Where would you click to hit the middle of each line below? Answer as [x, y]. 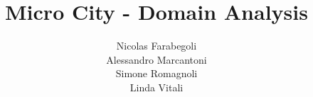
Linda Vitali [156, 87]
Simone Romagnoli [156, 73]
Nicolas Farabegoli [156, 46]
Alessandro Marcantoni [156, 59]
